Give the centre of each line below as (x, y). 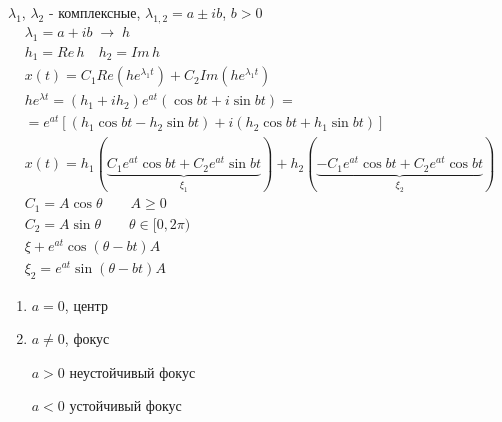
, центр (86, 304)
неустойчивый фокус (132, 371)
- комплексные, (94, 12)
